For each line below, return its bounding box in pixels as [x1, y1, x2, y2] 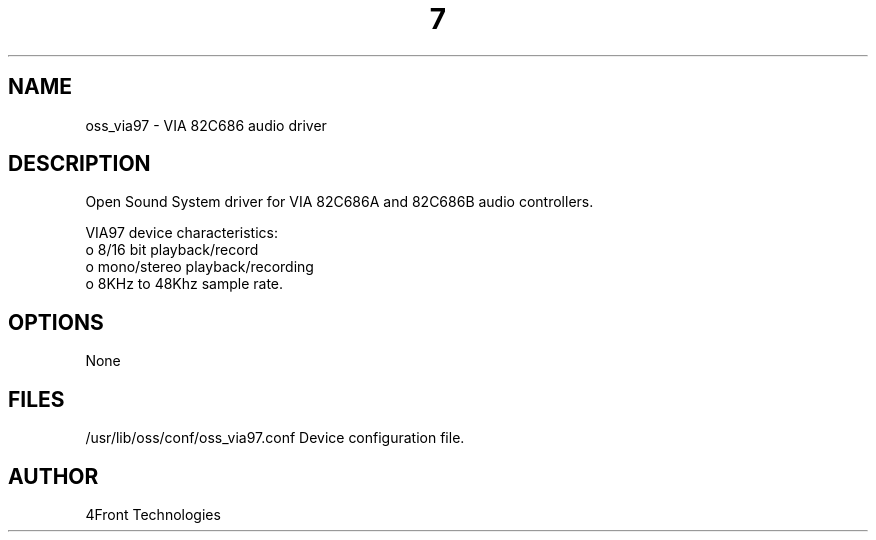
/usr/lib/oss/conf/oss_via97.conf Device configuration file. [85, 429, 465, 447]
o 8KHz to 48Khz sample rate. [85, 275, 284, 293]
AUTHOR [8, 463, 99, 489]
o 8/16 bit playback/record [85, 241, 259, 259]
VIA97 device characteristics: [85, 224, 279, 242]
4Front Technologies [85, 505, 221, 523]
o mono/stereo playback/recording [85, 258, 314, 276]
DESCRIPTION [8, 151, 151, 177]
